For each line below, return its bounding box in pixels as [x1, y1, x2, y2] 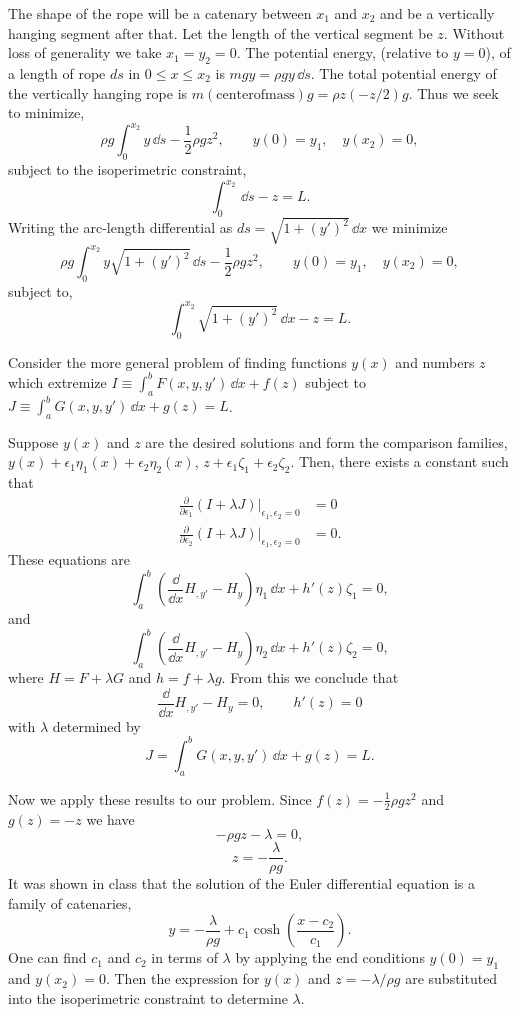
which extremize [8, 371, 107, 392]
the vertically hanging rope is [8, 82, 188, 103]
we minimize [371, 217, 448, 238]
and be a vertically [380, 3, 495, 23]
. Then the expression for [105, 968, 260, 989]
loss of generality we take [8, 42, 162, 63]
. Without [443, 22, 505, 43]
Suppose [8, 431, 59, 452]
